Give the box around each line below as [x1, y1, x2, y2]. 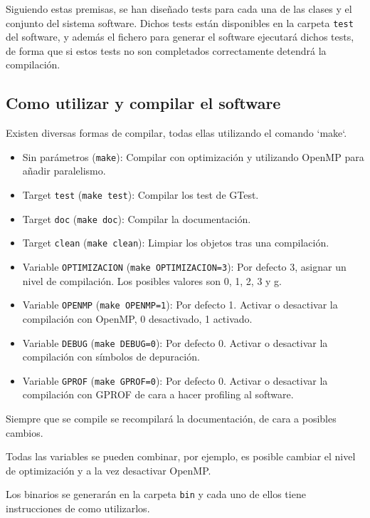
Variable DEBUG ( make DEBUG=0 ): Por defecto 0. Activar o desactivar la [22, 335, 328, 350]
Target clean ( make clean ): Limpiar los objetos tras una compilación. [22, 235, 329, 250]
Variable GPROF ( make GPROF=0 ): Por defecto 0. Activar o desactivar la [22, 373, 328, 388]
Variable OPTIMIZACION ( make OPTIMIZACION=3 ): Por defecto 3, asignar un [22, 259, 347, 274]
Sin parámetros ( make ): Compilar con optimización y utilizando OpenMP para [22, 149, 364, 164]
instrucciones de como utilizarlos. [6, 501, 150, 516]
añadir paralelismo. [22, 163, 106, 178]
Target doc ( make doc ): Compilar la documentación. [22, 211, 251, 226]
